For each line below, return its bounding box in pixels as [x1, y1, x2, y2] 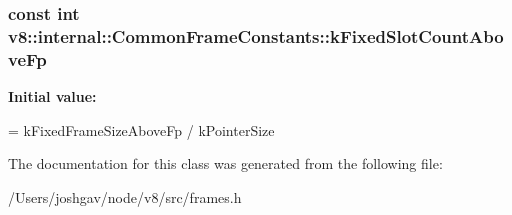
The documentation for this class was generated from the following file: [8, 153, 443, 174]
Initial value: [8, 86, 97, 107]
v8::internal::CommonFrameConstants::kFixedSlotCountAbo [8, 23, 504, 48]
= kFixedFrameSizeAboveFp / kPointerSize [8, 119, 275, 140]
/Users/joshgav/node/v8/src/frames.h [8, 186, 242, 207]
